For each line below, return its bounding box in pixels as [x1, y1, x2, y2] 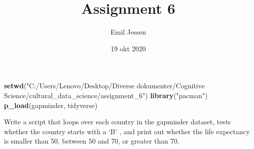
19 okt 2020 [110, 43, 146, 53]
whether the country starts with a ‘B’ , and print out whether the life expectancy [4, 126, 250, 136]
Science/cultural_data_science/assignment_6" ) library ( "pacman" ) [4, 90, 208, 100]
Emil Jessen [110, 27, 146, 37]
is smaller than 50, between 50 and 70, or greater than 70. [4, 136, 180, 146]
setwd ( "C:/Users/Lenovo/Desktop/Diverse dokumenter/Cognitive [4, 80, 205, 91]
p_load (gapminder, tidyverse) [4, 100, 98, 110]
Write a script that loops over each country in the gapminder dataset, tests [4, 116, 231, 127]
